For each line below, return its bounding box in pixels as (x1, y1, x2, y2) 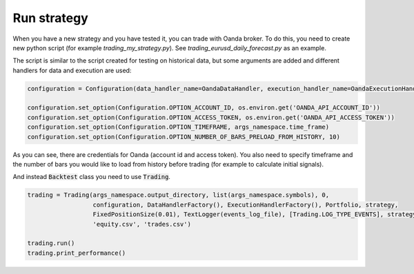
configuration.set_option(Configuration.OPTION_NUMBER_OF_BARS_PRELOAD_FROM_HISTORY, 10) (27, 133, 341, 140)
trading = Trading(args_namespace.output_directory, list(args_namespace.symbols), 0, (27, 191, 330, 199)
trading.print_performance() (27, 249, 126, 257)
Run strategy (12, 10, 89, 25)
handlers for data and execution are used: (12, 66, 132, 74)
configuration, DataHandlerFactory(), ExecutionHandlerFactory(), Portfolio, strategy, (92, 200, 399, 209)
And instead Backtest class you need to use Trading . (12, 173, 170, 181)
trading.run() (27, 240, 75, 247)
